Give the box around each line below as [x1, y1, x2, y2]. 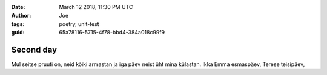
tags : [11, 20, 25, 27]
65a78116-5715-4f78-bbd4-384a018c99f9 [59, 29, 165, 36]
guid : [11, 29, 25, 36]
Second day [11, 44, 58, 54]
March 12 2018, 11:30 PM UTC [59, 4, 133, 10]
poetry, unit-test [59, 20, 99, 27]
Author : [11, 12, 31, 19]
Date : [11, 4, 25, 10]
